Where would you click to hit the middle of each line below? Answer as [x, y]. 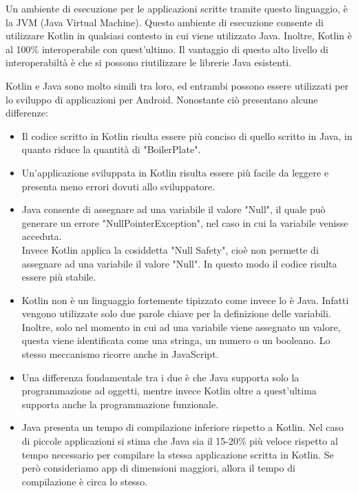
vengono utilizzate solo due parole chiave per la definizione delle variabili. [176, 313]
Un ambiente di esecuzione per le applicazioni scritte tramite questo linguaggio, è [177, 8]
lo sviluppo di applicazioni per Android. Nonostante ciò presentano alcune [162, 99]
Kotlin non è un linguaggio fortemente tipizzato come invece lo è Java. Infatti [185, 300]
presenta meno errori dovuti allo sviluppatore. [118, 186]
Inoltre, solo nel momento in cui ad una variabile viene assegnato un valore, [181, 326]
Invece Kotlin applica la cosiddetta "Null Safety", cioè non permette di [170, 249]
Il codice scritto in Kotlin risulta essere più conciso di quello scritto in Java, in [187, 135]
